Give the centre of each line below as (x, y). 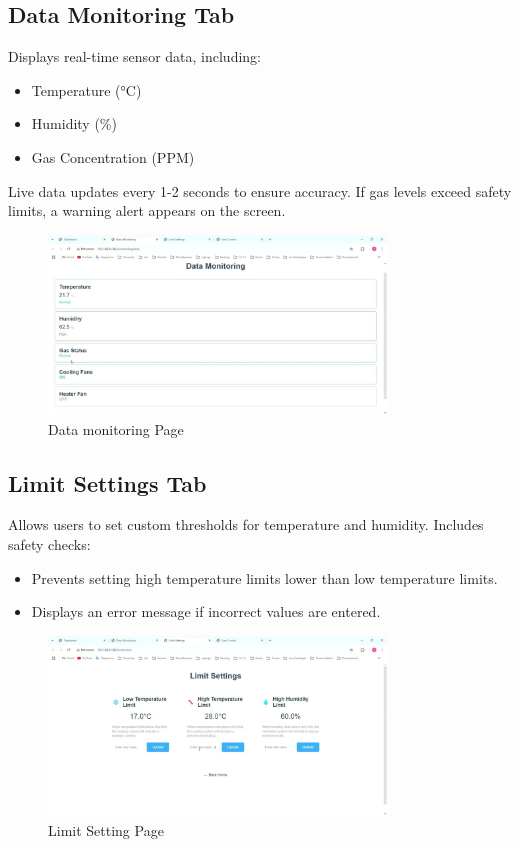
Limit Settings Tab (107, 482)
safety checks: (49, 543)
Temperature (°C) (86, 89)
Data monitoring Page (116, 428)
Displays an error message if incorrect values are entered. (206, 611)
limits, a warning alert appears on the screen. (147, 210)
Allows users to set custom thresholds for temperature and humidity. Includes (246, 524)
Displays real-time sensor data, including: (134, 56)
